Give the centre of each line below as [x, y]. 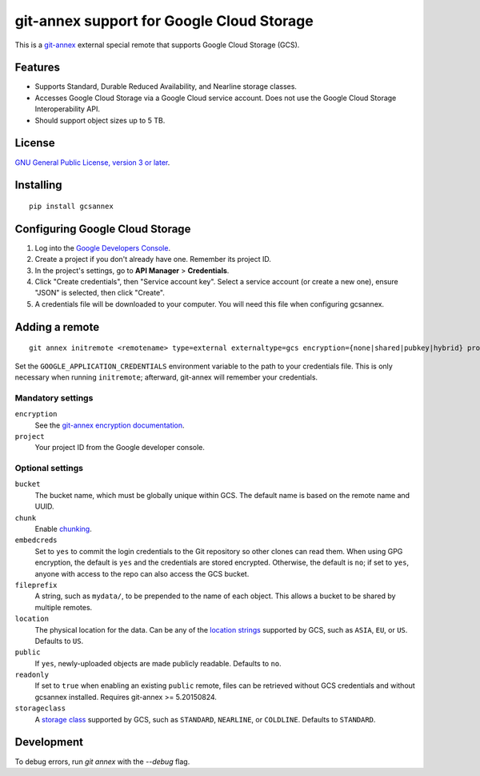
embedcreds [36, 540]
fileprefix [36, 585]
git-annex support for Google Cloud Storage [164, 21]
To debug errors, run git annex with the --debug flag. [102, 762]
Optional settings [49, 468]
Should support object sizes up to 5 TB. [100, 120]
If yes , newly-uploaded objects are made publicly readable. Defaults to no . [158, 663]
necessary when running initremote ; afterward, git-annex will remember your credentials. [166, 377]
